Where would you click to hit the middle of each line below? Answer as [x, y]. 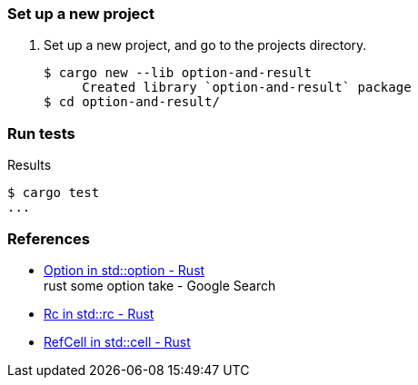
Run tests [41, 133]
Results [30, 165]
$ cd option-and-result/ [132, 102]
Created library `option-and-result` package [247, 88]
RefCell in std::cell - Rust [117, 341]
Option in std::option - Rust [124, 270]
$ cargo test [54, 193]
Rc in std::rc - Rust [99, 313]
